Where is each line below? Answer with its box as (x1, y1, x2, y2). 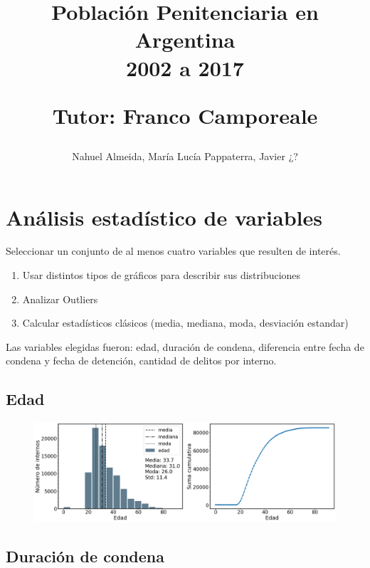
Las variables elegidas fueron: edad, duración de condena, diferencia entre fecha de (6, 339, 364, 354)
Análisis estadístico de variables (6, 202, 322, 231)
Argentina (134, 25, 236, 54)
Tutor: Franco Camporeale (52, 100, 318, 130)
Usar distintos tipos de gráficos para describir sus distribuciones (22, 268, 301, 283)
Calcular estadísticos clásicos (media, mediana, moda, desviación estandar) (22, 315, 349, 330)
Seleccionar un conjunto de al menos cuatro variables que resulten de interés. (6, 243, 341, 258)
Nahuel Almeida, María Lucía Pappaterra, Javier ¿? (72, 148, 298, 163)
